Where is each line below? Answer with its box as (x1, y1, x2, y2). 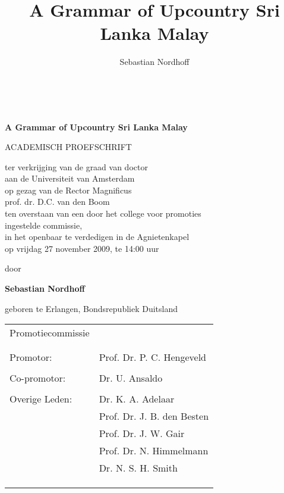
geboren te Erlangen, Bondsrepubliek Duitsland (5, 302, 178, 314)
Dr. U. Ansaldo (99, 371, 163, 385)
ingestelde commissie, (5, 219, 83, 231)
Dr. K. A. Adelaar (99, 392, 175, 406)
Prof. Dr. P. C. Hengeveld (99, 350, 206, 364)
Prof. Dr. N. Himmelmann (99, 444, 209, 458)
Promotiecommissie (10, 326, 90, 340)
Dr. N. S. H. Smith (99, 461, 178, 475)
